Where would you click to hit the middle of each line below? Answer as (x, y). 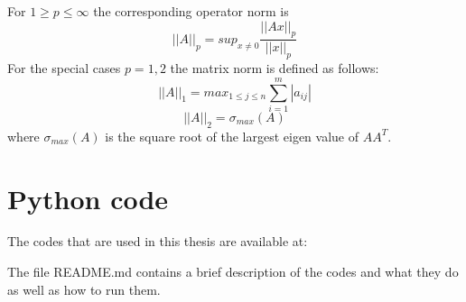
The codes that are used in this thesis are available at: (158, 241)
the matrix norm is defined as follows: (275, 68)
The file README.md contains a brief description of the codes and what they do (233, 272)
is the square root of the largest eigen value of (232, 136)
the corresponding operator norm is (191, 11)
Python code (88, 198)
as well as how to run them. (84, 289)
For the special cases (64, 68)
